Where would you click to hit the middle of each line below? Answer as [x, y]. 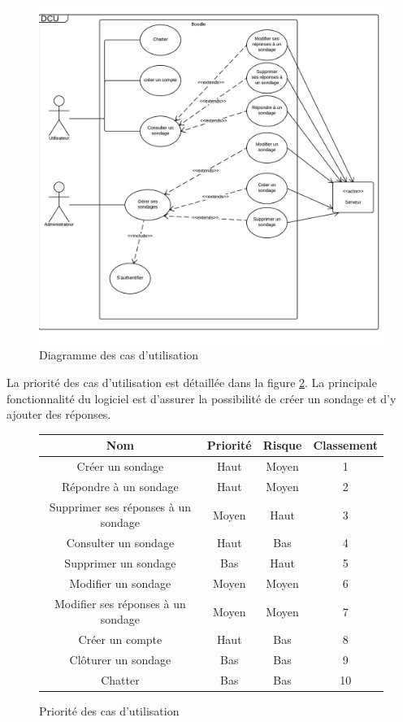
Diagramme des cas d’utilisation [119, 355]
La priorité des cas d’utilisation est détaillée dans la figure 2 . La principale [192, 383]
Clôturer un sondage [120, 660]
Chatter [120, 679]
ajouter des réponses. [59, 414]
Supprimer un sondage [120, 563]
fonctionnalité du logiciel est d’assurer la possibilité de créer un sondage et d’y [201, 398]
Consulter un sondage [120, 543]
